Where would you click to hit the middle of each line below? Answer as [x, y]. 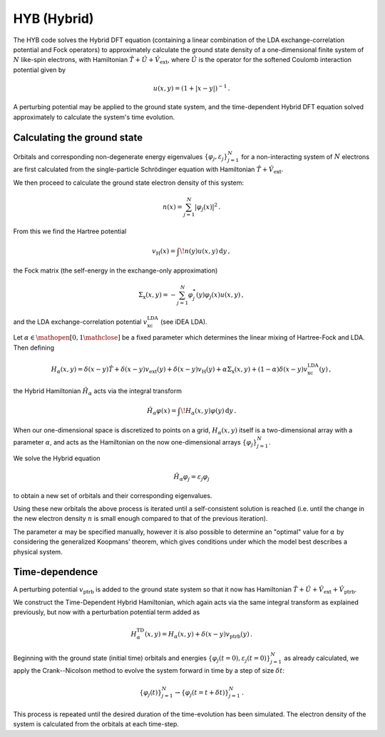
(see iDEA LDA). [184, 322]
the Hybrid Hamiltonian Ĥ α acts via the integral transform [97, 392]
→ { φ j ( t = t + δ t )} [202, 693]
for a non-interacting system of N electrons [306, 156]
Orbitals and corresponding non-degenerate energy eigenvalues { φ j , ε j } [120, 157]
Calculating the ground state [78, 137]
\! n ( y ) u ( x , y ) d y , [205, 251]
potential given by [40, 70]
